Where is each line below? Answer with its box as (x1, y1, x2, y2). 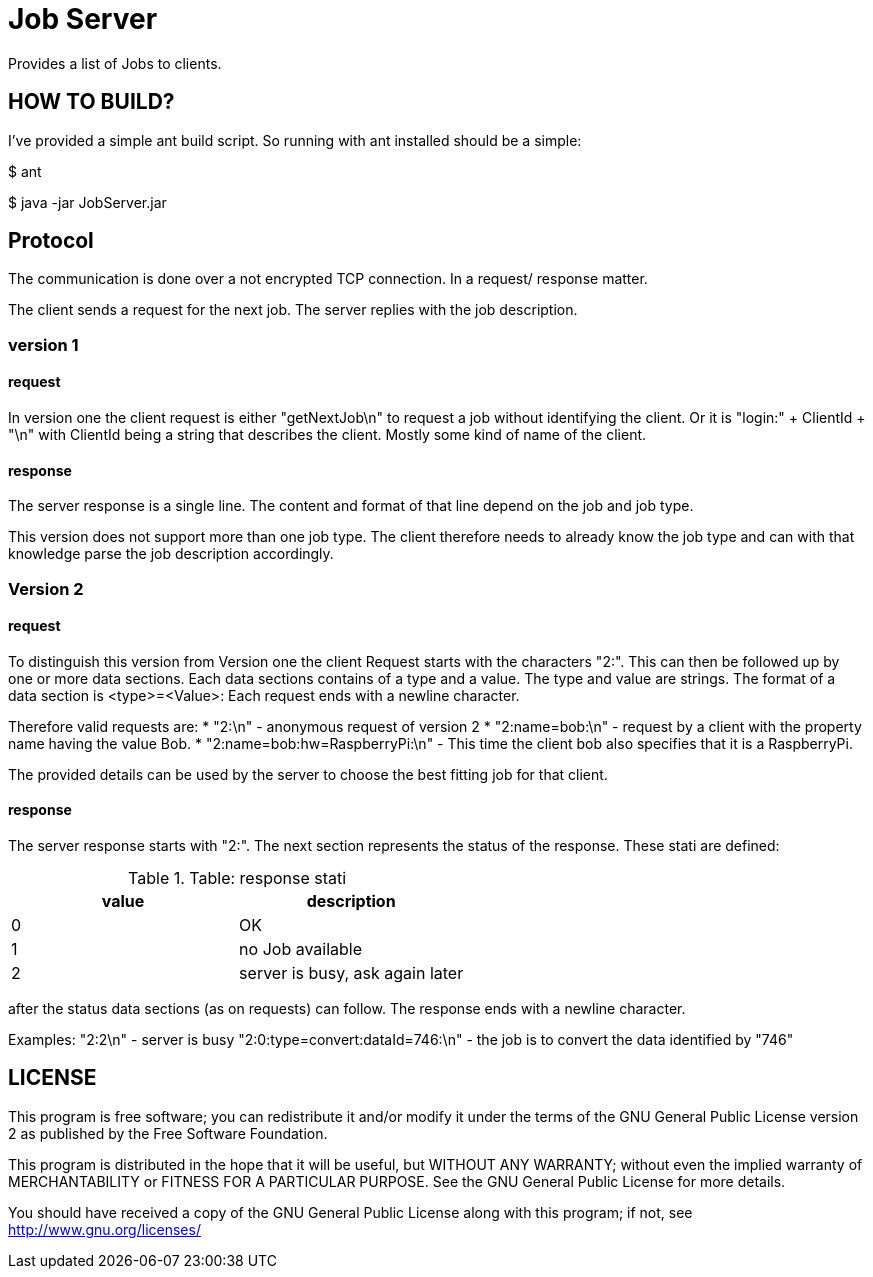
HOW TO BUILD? (8, 89, 175, 115)
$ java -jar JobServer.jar (8, 193, 167, 211)
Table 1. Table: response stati (128, 868, 347, 889)
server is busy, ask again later (239, 963, 464, 984)
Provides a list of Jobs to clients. (8, 54, 222, 72)
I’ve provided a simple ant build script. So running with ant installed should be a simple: (8, 131, 582, 149)
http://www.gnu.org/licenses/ (8, 1220, 201, 1238)
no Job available (239, 939, 363, 960)
